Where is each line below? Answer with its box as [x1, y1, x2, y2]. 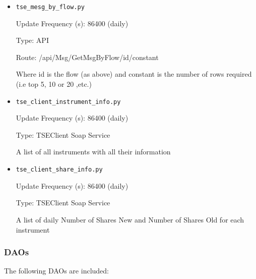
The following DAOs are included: [4, 265, 109, 276]
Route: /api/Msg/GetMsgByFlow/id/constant [16, 51, 159, 62]
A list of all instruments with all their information [16, 146, 171, 157]
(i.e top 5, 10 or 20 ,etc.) [16, 79, 92, 89]
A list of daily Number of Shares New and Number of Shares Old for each [16, 214, 244, 225]
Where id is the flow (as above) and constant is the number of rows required [16, 69, 252, 79]
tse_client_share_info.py [16, 166, 103, 174]
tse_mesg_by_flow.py [16, 4, 85, 11]
